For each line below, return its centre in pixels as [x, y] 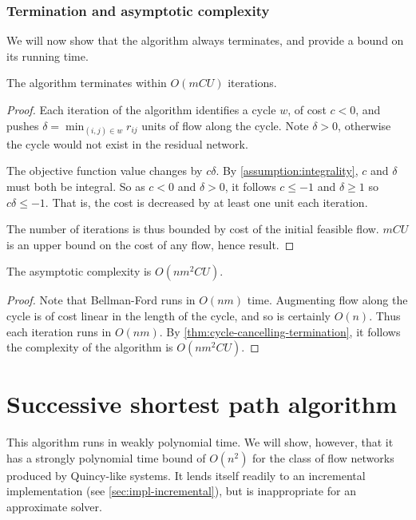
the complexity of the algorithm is [90, 347]
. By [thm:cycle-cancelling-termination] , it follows [280, 331]
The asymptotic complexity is [79, 271]
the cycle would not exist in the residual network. [127, 143]
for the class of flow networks [323, 457]
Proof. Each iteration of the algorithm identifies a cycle [141, 109]
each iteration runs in [59, 331]
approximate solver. [54, 507]
